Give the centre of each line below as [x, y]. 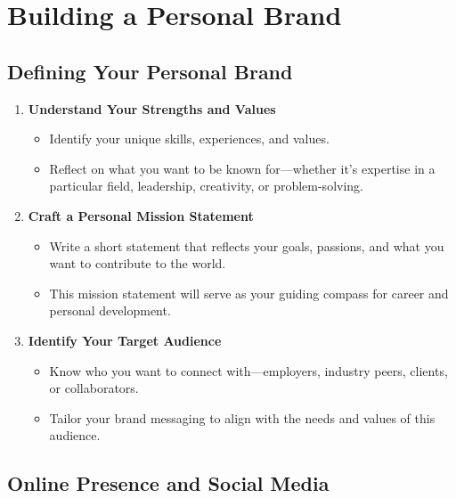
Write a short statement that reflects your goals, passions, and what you [247, 245]
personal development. [110, 310]
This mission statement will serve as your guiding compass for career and [249, 293]
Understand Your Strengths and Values [152, 108]
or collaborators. [94, 388]
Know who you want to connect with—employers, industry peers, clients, [248, 370]
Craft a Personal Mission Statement [141, 215]
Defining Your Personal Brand [150, 71]
